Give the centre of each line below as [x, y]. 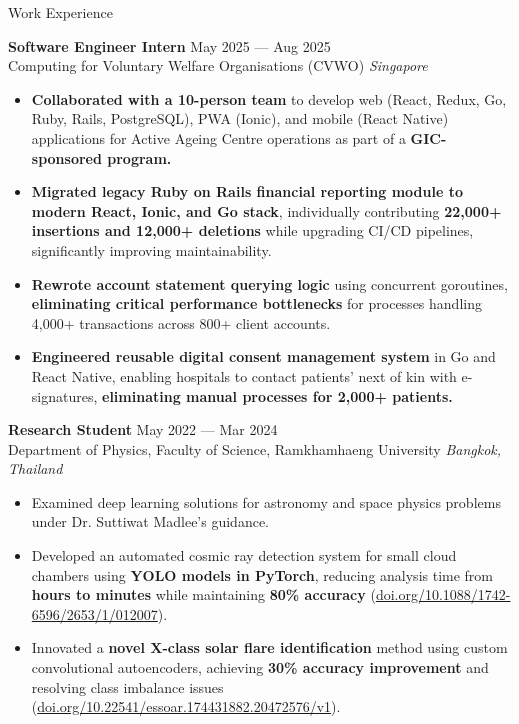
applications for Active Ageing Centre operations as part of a [218, 137]
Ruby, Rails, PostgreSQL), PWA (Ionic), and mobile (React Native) [240, 118]
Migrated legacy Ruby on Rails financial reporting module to [247, 191]
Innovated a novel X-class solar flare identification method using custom [269, 647]
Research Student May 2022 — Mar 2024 [143, 429]
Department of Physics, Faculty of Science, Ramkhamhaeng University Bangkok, [255, 448]
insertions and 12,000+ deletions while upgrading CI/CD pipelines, [252, 230]
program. [139, 157]
